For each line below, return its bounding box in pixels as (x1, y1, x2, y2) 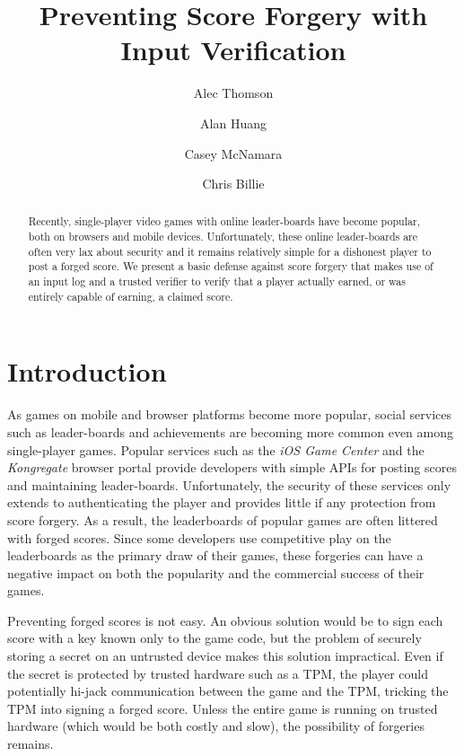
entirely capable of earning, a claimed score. (28, 288, 233, 303)
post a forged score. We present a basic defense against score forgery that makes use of (28, 259, 433, 274)
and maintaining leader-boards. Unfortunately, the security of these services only (7, 475, 451, 494)
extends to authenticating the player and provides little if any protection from (7, 493, 436, 512)
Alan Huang (200, 113, 267, 132)
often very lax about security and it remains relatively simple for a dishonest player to (28, 243, 432, 259)
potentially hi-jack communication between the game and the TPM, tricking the (7, 681, 449, 700)
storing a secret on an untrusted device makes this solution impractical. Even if (7, 646, 443, 665)
